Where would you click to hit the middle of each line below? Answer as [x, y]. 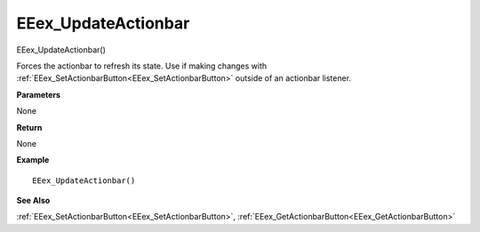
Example [33, 160]
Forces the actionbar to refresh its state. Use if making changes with [142, 66]
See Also [33, 201]
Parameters [39, 94]
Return [29, 127]
